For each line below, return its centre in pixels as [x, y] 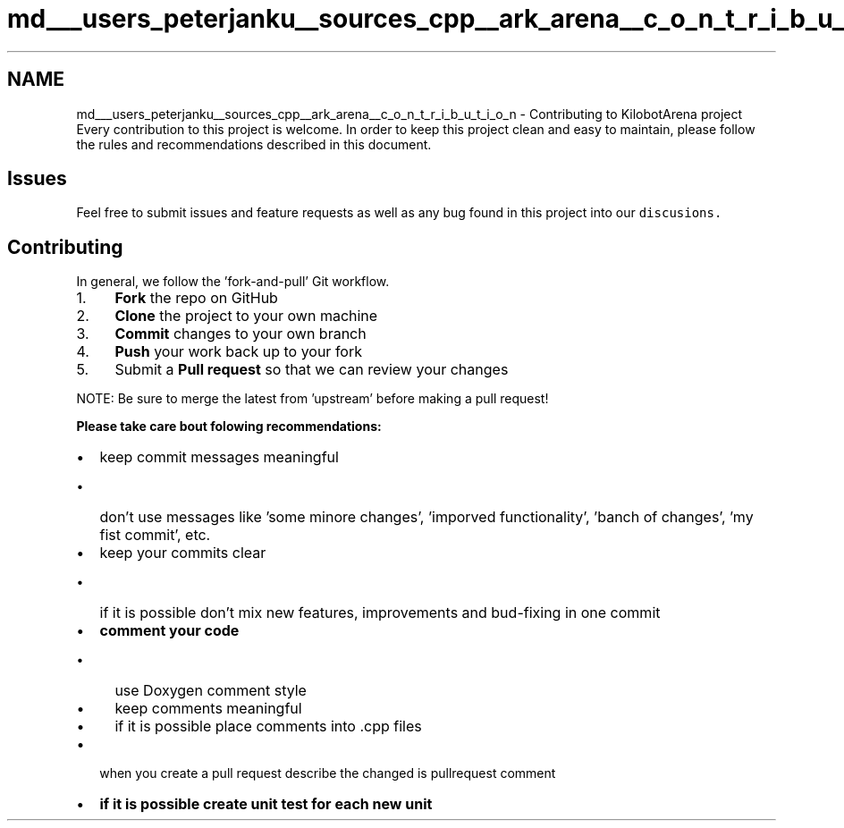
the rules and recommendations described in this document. [254, 144]
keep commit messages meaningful [219, 457]
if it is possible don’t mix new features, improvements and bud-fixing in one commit [380, 613]
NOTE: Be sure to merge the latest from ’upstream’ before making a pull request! [312, 399]
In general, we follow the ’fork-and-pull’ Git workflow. [233, 282]
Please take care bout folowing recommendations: [229, 427]
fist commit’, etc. [155, 535]
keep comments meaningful [208, 709]
